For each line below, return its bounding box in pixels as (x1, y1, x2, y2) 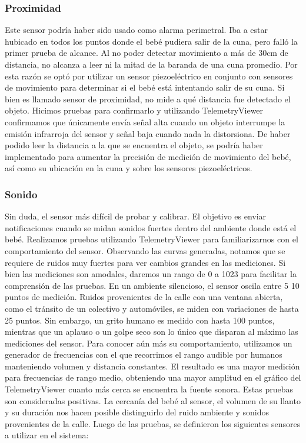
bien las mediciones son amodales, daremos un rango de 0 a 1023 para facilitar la (5, 268, 297, 280)
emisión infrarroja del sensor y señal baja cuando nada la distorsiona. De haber (5, 127, 291, 139)
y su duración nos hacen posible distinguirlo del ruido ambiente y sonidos (5, 406, 270, 418)
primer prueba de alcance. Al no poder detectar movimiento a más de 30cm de (5, 46, 288, 59)
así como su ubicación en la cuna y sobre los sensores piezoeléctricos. (5, 162, 252, 174)
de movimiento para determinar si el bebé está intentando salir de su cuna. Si (5, 81, 285, 94)
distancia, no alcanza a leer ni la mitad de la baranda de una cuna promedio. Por (5, 58, 298, 70)
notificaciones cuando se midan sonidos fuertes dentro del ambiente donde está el (5, 221, 297, 234)
